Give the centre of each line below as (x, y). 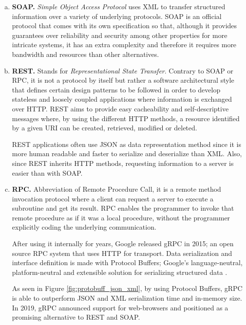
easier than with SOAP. (47, 172)
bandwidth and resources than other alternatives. (85, 54)
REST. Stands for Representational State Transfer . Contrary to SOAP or (123, 70)
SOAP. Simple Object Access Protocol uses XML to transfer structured (119, 6)
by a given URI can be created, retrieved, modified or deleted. (104, 128)
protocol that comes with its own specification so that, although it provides (124, 26)
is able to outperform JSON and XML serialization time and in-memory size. (127, 298)
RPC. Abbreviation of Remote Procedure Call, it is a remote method (116, 189)
